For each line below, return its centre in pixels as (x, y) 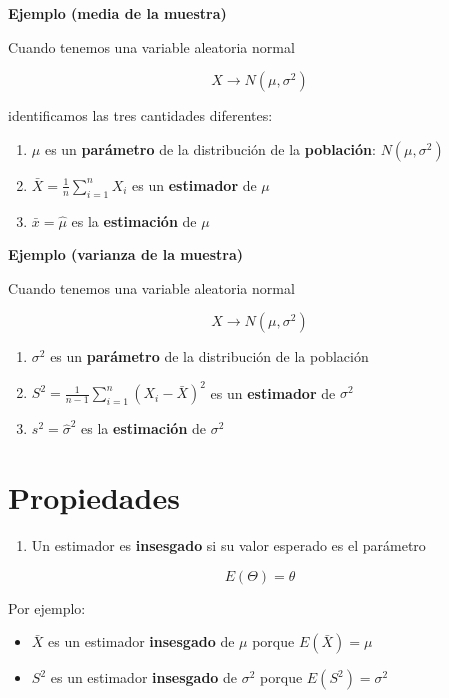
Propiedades (94, 497)
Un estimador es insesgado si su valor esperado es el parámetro (228, 545)
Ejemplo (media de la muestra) (117, 13)
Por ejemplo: (47, 607)
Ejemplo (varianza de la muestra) (125, 254)
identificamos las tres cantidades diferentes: (140, 115)
